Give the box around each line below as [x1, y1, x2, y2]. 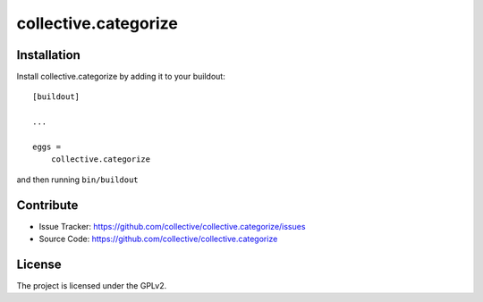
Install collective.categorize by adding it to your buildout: [16, 71, 225, 82]
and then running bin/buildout [16, 174, 139, 185]
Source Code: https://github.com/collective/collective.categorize [38, 233, 278, 245]
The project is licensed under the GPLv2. [16, 281, 167, 290]
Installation [16, 47, 80, 63]
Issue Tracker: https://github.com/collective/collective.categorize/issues [38, 221, 306, 231]
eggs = [32, 142, 62, 152]
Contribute [16, 197, 79, 213]
